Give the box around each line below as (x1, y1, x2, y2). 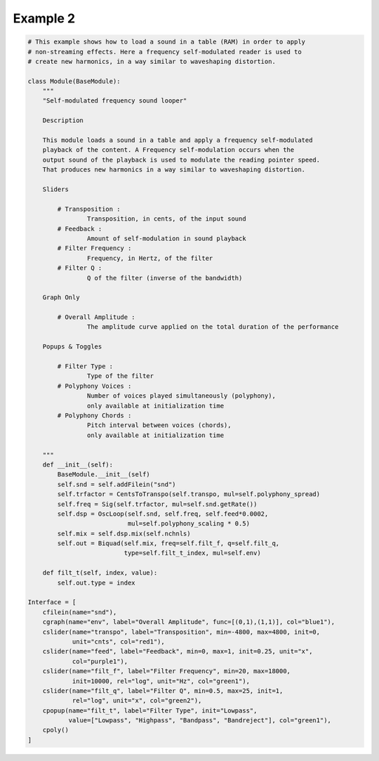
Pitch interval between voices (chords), (86, 422, 232, 429)
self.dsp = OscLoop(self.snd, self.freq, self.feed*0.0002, (57, 509, 269, 518)
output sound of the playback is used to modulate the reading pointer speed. (42, 155, 321, 164)
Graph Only (42, 294, 80, 301)
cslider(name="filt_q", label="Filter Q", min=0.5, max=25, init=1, (42, 687, 284, 695)
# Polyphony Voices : (57, 382, 132, 390)
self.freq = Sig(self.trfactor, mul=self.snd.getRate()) (57, 500, 258, 508)
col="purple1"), (72, 657, 128, 665)
